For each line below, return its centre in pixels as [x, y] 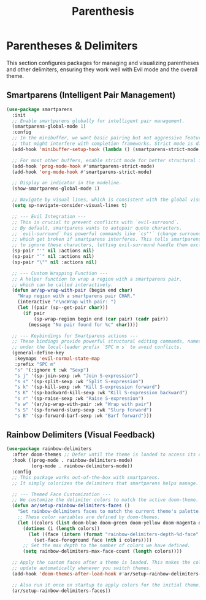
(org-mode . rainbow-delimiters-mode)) [82, 466]
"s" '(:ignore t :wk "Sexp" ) [51, 370]
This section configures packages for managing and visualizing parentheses [103, 63]
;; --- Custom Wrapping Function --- [60, 273]
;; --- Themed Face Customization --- [62, 494]
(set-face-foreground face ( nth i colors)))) [93, 540]
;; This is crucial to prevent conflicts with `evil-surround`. [96, 222]
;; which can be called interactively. [63, 285]
